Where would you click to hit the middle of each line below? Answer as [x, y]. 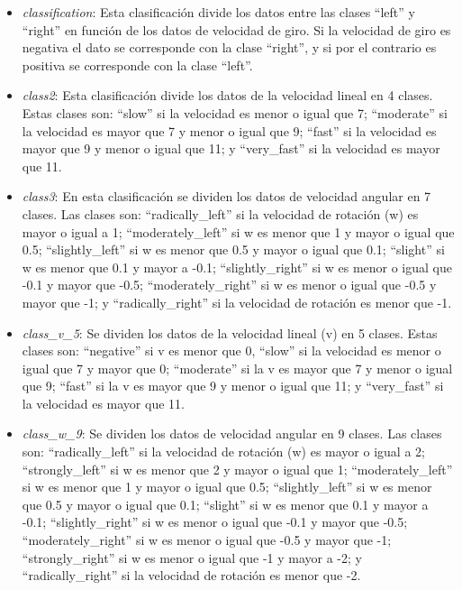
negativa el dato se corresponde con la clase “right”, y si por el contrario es [229, 47]
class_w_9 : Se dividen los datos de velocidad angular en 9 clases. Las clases [232, 433]
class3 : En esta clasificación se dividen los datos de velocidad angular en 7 [226, 196]
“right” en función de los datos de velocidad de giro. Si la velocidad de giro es [236, 29]
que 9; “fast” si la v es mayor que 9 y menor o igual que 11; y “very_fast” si [233, 386]
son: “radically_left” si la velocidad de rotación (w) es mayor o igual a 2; [223, 452]
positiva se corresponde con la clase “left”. [137, 65]
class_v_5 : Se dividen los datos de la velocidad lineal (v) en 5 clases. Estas [230, 332]
